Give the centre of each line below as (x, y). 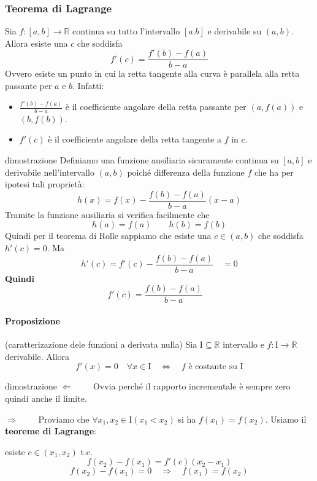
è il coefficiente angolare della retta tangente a (135, 139)
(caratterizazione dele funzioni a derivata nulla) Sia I (104, 344)
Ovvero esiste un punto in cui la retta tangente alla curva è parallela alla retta (152, 73)
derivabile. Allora (37, 356)
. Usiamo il (286, 419)
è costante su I (216, 367)
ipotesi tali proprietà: (45, 184)
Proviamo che (64, 419)
